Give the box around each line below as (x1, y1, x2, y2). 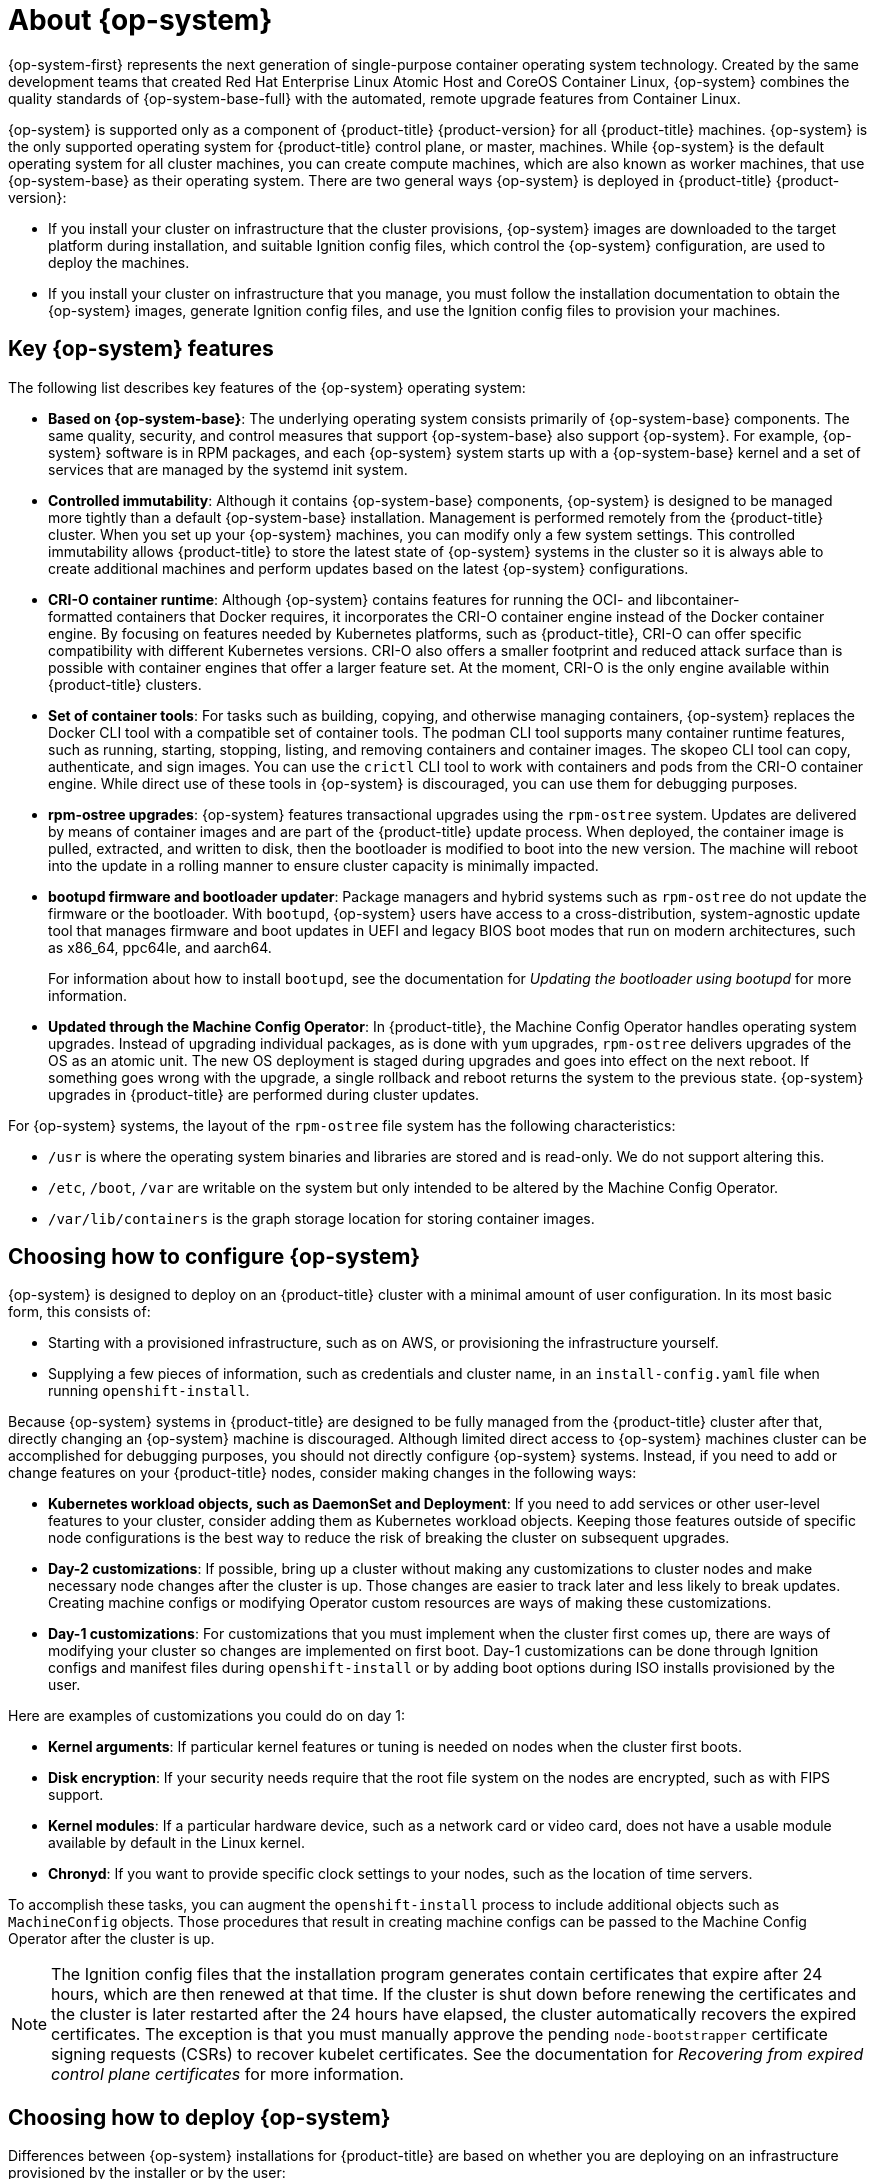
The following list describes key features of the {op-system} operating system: (8, 378, 526, 396)
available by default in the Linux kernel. (48, 1834, 305, 1852)
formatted (48, 607, 113, 625)
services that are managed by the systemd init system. (48, 460, 408, 478)
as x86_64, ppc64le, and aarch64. (48, 938, 272, 956)
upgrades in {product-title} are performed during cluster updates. (48, 1085, 480, 1103)
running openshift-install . (48, 1382, 250, 1400)
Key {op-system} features (8, 336, 274, 362)
